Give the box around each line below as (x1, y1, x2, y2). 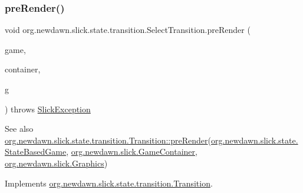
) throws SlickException (5, 102, 91, 115)
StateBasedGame (5, 145, 67, 158)
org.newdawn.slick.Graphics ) (5, 157, 108, 169)
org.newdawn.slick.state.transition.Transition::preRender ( (5, 134, 211, 146)
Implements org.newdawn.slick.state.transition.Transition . (5, 177, 213, 189)
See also (5, 122, 34, 135)
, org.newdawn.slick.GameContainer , (66, 145, 197, 158)
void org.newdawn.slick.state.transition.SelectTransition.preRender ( (5, 24, 251, 36)
